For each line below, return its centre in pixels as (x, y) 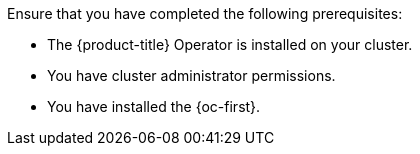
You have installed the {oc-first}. (154, 106)
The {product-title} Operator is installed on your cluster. (230, 44)
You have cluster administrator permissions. (191, 75)
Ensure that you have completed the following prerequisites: (205, 13)
